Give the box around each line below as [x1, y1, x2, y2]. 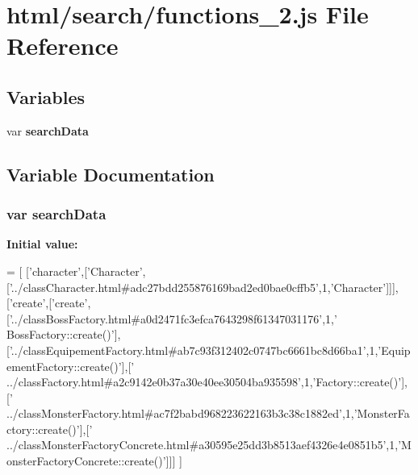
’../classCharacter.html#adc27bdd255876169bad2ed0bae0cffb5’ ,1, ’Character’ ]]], [9, 278, 399, 295]
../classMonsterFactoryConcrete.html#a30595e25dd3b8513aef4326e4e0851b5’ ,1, [6, 436, 399, 453]
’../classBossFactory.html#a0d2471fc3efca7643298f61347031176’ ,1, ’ [9, 310, 337, 327]
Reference [6, 29, 119, 62]
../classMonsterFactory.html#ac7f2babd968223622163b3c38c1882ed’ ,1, [6, 405, 354, 422]
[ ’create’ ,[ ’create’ [6, 294, 88, 311]
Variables [6, 84, 86, 109]
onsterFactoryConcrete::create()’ [6, 452, 166, 469]
